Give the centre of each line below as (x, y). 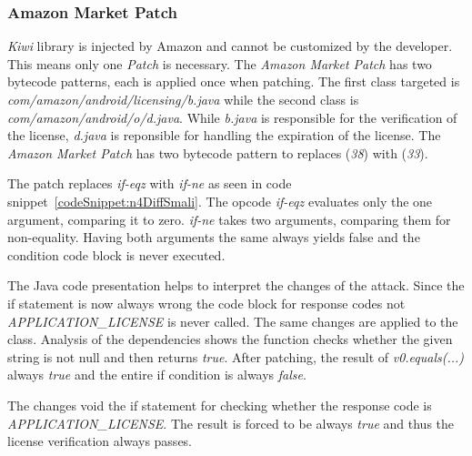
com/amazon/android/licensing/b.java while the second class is (183, 99)
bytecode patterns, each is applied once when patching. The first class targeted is (234, 81)
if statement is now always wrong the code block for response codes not (206, 303)
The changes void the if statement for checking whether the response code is (220, 405)
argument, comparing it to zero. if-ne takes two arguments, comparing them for (229, 219)
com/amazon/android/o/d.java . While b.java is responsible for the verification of (232, 117)
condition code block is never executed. (116, 254)
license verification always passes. (100, 441)
